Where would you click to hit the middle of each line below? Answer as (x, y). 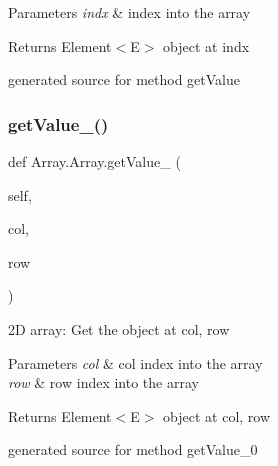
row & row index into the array (103, 382)
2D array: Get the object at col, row (119, 328)
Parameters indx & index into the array (129, 12)
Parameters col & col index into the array (135, 362)
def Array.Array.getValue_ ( (94, 161)
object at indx (206, 45)
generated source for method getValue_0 (133, 449)
